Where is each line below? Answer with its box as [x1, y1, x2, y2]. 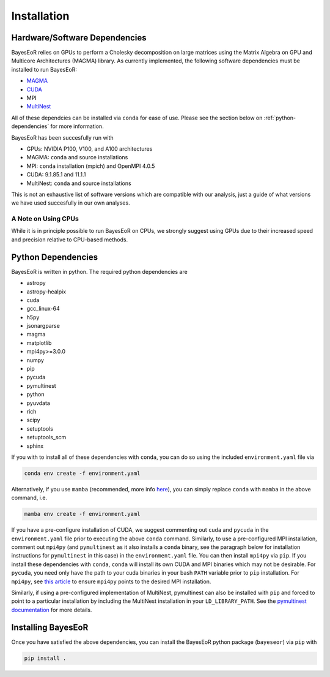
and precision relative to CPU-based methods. [11, 236, 128, 243]
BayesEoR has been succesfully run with [11, 134, 114, 141]
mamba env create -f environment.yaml [24, 510, 141, 518]
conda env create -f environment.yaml [24, 469, 141, 477]
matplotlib [26, 339, 52, 346]
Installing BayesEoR [11, 622, 89, 632]
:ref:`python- [263, 114, 296, 121]
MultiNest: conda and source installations [26, 180, 131, 187]
